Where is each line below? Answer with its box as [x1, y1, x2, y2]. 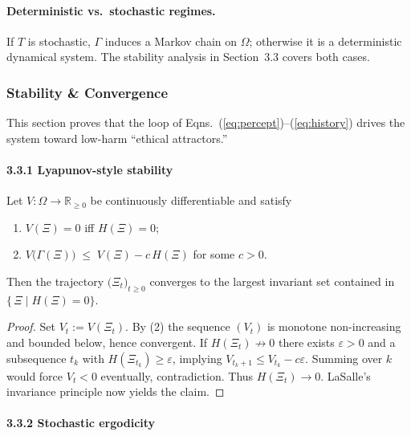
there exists [278, 333, 335, 350]
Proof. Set [6, 318, 55, 335]
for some [193, 246, 235, 263]
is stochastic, [27, 32, 91, 49]
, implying [172, 349, 222, 366]
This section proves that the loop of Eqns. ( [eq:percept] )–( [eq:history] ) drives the [6, 114, 405, 131]
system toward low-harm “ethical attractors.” [6, 129, 228, 146]
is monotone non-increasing [267, 318, 401, 335]
